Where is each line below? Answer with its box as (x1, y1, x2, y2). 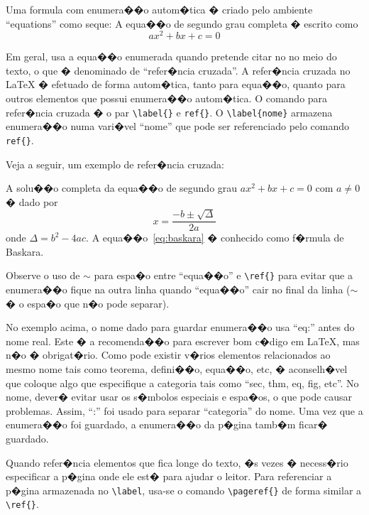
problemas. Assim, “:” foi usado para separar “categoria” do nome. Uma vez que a (6, 403, 363, 418)
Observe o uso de (6, 268, 80, 283)
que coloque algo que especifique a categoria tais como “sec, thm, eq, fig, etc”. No (6, 375, 359, 390)
